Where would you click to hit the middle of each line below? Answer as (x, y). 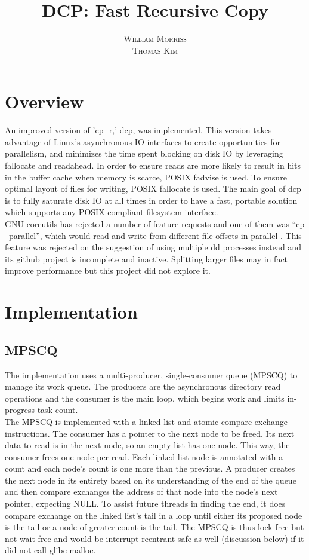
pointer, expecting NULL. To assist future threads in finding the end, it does (145, 504)
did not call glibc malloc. (50, 550)
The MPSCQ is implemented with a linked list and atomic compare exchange (146, 421)
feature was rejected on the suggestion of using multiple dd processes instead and (153, 247)
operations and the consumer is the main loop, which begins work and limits (145, 398)
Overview (44, 101)
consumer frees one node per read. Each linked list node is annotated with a (144, 456)
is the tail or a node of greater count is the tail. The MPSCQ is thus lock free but (154, 527)
